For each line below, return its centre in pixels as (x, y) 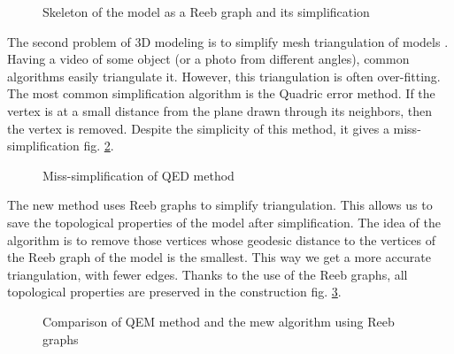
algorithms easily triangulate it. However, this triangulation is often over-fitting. (224, 76)
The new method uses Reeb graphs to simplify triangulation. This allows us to (220, 205)
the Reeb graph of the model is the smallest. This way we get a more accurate (219, 257)
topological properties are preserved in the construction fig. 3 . (174, 292)
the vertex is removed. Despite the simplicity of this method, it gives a (198, 128)
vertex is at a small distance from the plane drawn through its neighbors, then (220, 110)
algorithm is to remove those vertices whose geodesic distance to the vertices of (221, 239)
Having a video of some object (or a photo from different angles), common (208, 59)
